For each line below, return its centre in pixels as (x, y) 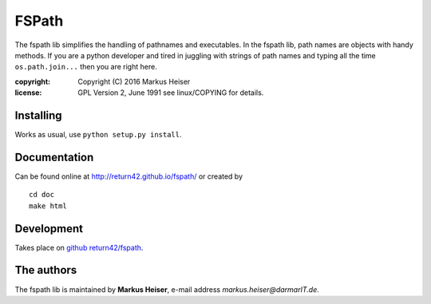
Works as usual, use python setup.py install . (99, 135)
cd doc (42, 195)
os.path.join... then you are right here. (86, 67)
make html (48, 206)
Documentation (54, 157)
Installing (39, 115)
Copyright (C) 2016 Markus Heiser (134, 81)
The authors (46, 270)
